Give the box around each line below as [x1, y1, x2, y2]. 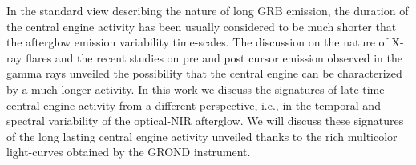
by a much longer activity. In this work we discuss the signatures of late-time [6, 80, 385, 97]
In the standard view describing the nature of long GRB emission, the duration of [6, 2, 409, 18]
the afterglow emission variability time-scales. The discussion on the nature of [6, 34, 388, 50]
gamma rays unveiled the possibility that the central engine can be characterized [6, 65, 402, 82]
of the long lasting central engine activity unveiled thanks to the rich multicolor [6, 127, 398, 144]
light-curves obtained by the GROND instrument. [6, 143, 251, 160]
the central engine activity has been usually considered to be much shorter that [6, 18, 397, 34]
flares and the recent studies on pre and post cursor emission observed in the [26, 49, 402, 66]
